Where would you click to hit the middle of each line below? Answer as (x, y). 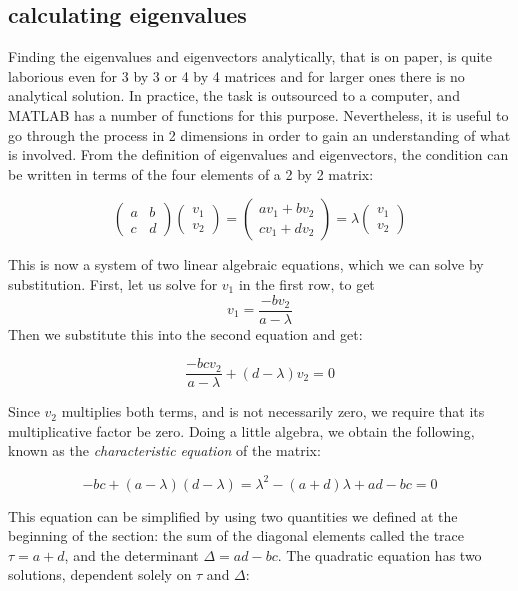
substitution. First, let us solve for (113, 283)
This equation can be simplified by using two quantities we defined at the (233, 515)
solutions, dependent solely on (100, 574)
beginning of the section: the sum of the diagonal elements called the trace (236, 535)
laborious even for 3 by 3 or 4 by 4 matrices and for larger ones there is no (236, 75)
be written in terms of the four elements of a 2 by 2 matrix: (191, 173)
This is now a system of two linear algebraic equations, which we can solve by (246, 264)
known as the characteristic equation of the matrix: (164, 450)
